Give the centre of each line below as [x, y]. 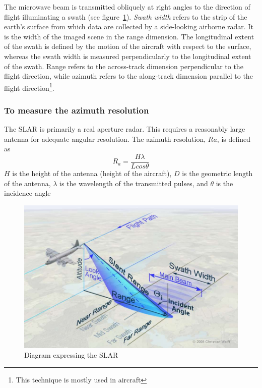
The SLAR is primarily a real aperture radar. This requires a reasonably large [125, 129]
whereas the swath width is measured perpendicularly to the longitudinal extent [128, 56]
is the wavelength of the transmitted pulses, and [134, 183]
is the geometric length [217, 173]
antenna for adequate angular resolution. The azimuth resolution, [105, 138]
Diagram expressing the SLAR [71, 355]
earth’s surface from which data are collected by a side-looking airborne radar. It [129, 26]
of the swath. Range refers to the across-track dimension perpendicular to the [124, 66]
